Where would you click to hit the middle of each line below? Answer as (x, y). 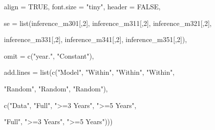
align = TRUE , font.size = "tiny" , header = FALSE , (82, 6)
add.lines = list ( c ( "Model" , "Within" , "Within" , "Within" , (89, 72)
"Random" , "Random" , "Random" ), (56, 88)
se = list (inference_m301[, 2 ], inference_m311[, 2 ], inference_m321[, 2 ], (108, 23)
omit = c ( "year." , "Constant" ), (49, 55)
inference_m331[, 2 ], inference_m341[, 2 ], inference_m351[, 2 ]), (96, 39)
